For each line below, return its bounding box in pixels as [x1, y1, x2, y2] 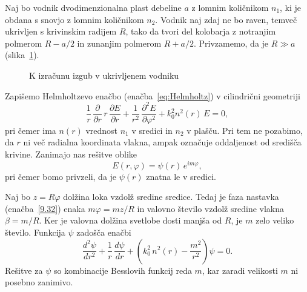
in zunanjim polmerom [77, 36, 162, 49]
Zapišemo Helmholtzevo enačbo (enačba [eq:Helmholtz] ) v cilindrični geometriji [5, 89, 300, 102]
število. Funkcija [5, 225, 65, 238]
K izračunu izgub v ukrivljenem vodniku [29, 68, 179, 81]
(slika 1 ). [5, 48, 39, 61]
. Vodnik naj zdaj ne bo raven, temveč [155, 13, 297, 25]
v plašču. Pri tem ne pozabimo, [187, 124, 303, 136]
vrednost [85, 124, 118, 136]
